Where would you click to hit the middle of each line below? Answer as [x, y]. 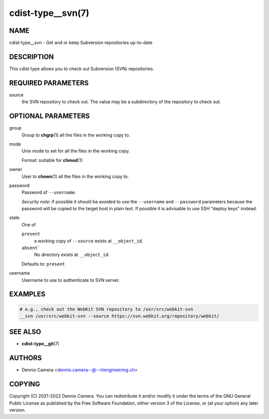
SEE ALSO [25, 332]
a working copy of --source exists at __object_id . [89, 241]
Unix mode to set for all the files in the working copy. [76, 151]
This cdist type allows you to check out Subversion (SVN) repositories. [82, 69]
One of [29, 225]
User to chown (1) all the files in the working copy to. [75, 176]
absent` [31, 248]
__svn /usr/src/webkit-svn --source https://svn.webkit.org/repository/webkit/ [120, 316]
